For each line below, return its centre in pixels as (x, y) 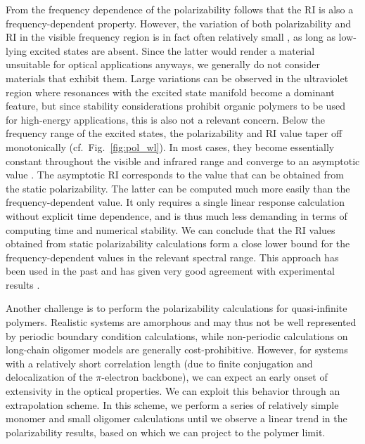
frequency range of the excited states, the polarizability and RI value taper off (174, 133)
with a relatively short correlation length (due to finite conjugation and (159, 363)
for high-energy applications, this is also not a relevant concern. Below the (166, 119)
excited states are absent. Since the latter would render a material (172, 50)
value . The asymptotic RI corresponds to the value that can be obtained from (175, 175)
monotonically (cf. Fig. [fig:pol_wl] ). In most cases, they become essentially (170, 146)
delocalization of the (49, 377)
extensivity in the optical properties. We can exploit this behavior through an (173, 391)
